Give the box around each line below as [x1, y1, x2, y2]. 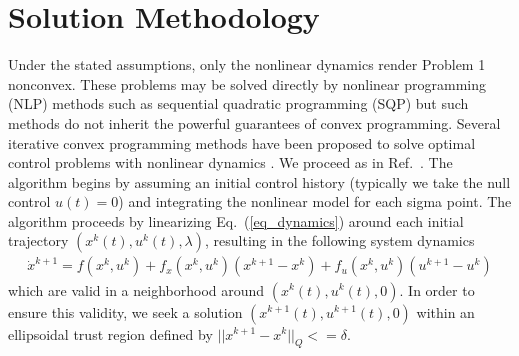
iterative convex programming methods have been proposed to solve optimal [8, 132, 476, 153]
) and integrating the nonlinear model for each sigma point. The [118, 191, 512, 212]
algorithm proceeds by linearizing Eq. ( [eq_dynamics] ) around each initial [8, 210, 464, 231]
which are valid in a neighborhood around [8, 279, 265, 300]
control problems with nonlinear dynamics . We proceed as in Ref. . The [8, 152, 453, 173]
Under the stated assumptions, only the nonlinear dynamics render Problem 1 [8, 54, 486, 75]
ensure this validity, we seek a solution [8, 301, 243, 322]
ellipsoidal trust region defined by [8, 323, 213, 344]
